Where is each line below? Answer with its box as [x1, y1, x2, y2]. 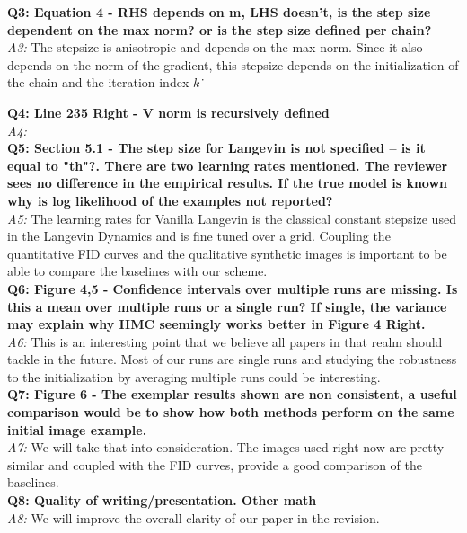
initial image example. [7, 420, 147, 439]
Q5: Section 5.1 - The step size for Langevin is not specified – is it [7, 138, 426, 157]
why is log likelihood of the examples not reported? [7, 191, 333, 209]
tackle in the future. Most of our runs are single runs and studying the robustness [7, 350, 457, 369]
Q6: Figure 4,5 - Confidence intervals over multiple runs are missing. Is [7, 279, 458, 298]
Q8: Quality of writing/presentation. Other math [7, 491, 317, 510]
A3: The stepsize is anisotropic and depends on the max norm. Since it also [7, 38, 423, 57]
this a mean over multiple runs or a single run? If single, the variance [7, 297, 447, 315]
